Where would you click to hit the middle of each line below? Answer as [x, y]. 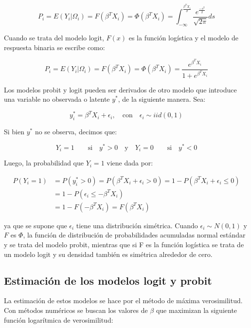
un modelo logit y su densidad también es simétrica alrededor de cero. [108, 254]
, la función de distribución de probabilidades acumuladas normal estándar [134, 235]
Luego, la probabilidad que [44, 163]
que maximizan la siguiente [197, 310]
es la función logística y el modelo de [183, 38]
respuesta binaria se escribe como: [54, 47]
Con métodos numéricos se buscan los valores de [76, 310]
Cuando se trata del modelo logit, [54, 38]
